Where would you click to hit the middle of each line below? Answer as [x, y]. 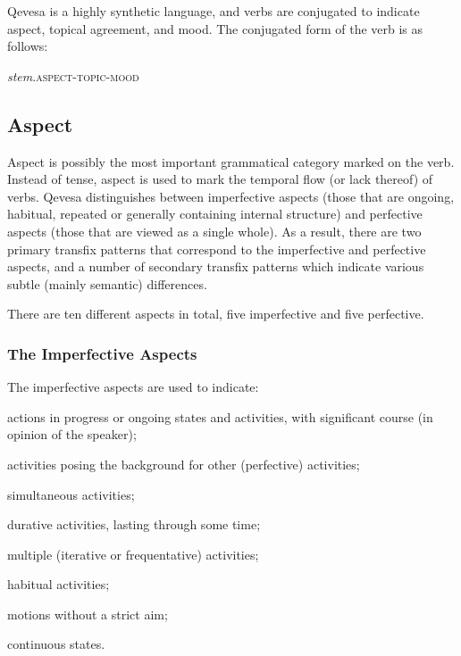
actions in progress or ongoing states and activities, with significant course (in [220, 416]
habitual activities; [59, 584]
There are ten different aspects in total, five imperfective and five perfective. [216, 314]
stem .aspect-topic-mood [73, 75]
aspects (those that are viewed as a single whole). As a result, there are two [214, 231]
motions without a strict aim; [88, 614]
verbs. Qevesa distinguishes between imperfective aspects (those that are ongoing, [231, 196]
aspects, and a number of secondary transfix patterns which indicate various [216, 266]
